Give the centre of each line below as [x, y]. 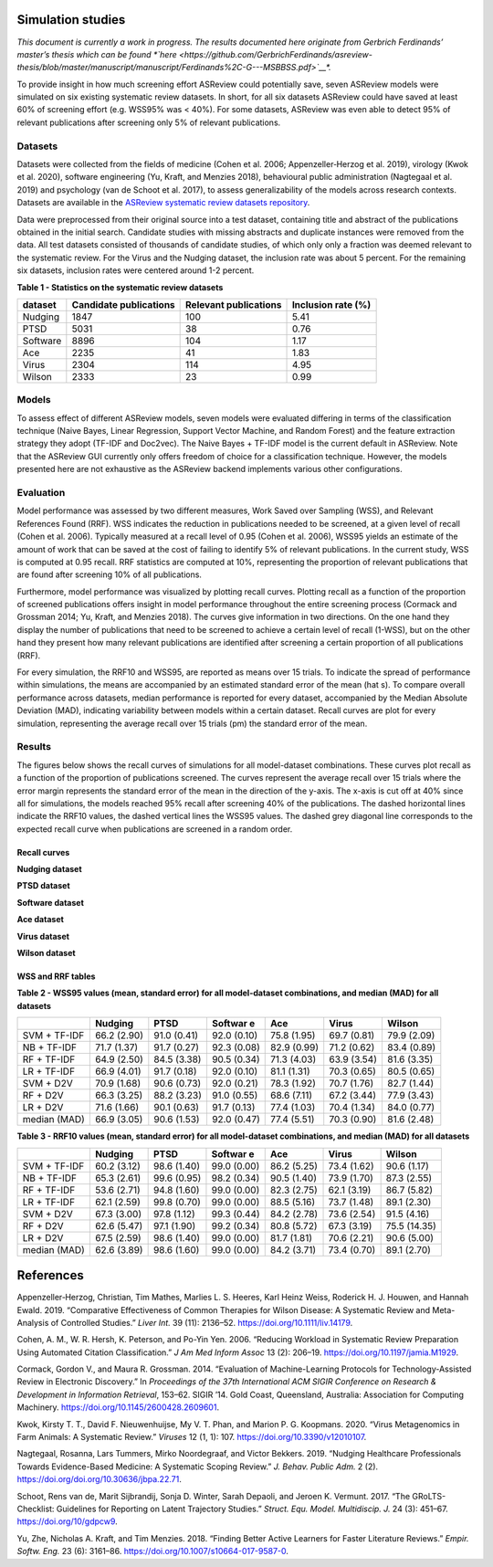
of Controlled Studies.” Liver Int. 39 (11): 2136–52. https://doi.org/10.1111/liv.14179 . [202, 1322]
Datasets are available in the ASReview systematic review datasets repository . [163, 203]
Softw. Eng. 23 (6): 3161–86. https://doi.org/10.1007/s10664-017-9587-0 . [153, 1551]
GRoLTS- [429, 1496]
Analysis [33, 1322]
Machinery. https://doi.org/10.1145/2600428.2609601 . [118, 1407]
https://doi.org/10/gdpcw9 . [67, 1521]
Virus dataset [43, 936]
